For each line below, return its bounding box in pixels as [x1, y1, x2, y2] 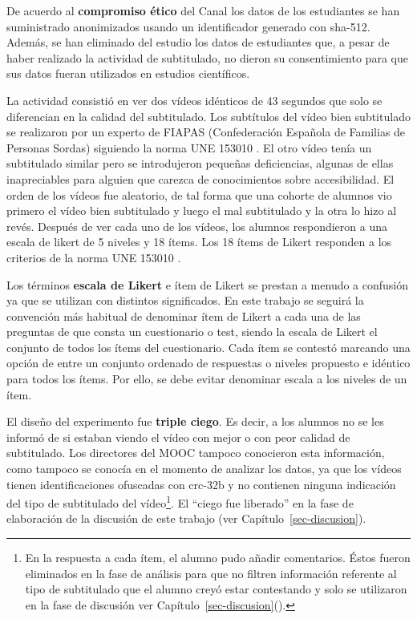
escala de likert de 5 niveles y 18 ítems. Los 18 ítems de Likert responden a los [6, 233, 392, 250]
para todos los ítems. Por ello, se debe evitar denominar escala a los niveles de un [6, 370, 407, 387]
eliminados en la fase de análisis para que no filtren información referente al [25, 564, 397, 581]
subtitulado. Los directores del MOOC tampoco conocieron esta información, [6, 444, 385, 461]
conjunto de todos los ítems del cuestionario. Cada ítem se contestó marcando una [6, 338, 411, 355]
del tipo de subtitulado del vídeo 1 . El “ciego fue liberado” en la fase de [6, 492, 354, 511]
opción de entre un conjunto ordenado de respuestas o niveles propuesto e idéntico [6, 354, 411, 371]
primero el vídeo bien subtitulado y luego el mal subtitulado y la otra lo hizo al [6, 202, 397, 219]
